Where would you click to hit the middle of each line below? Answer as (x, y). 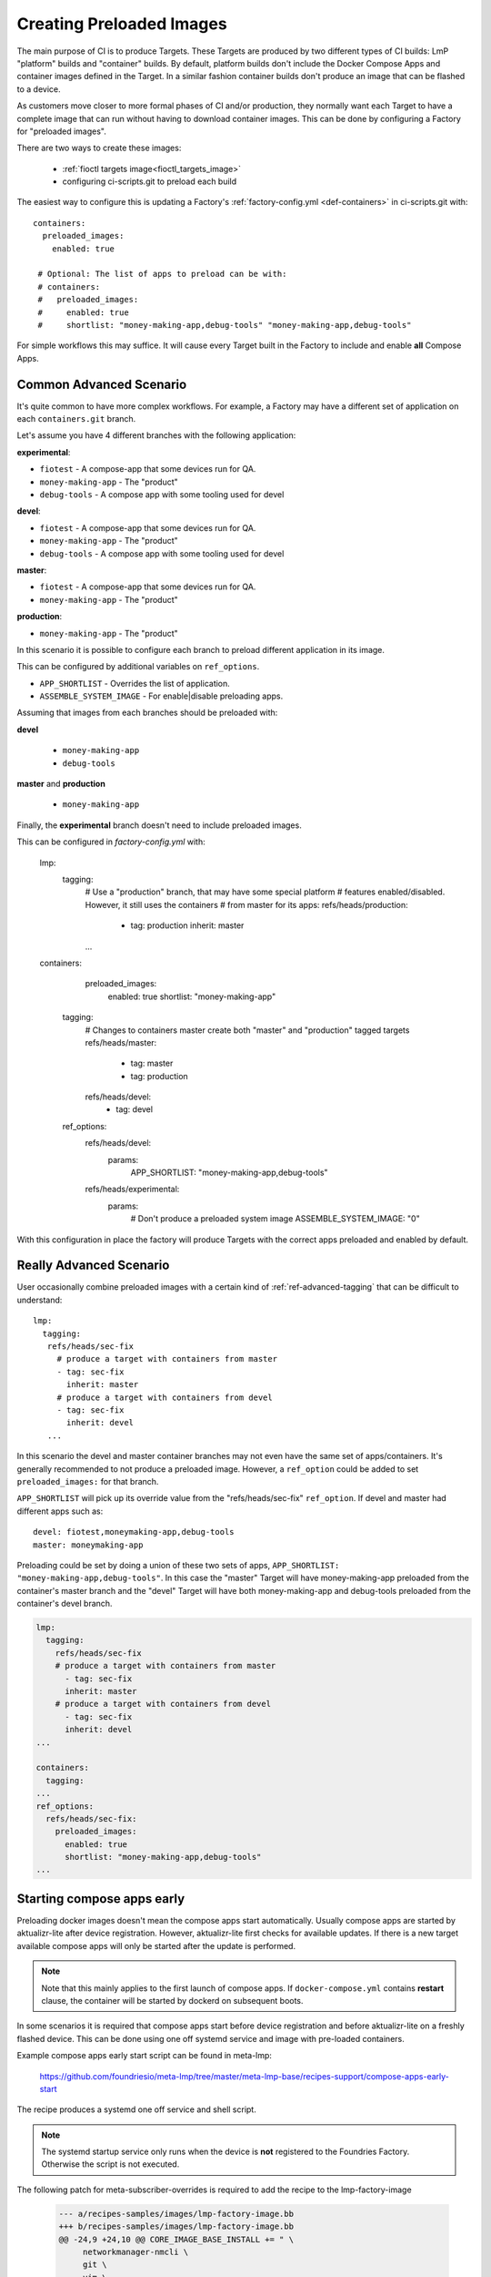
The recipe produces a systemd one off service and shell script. (136, 2109)
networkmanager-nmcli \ (135, 2252)
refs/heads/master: (121, 1042)
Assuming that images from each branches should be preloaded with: (147, 713)
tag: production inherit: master (187, 925)
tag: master (152, 1063)
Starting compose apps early (101, 1899)
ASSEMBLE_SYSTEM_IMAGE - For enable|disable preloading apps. (161, 696)
